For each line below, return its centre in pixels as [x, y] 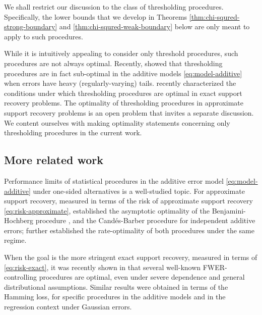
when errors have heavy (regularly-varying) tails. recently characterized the [120, 83]
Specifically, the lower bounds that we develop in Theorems [96, 16]
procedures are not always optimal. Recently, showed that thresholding [113, 63]
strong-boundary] [31, 27]
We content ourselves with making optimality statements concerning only [117, 122]
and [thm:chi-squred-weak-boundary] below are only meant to [154, 27]
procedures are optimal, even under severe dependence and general [142, 277]
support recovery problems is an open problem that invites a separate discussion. [129, 112]
